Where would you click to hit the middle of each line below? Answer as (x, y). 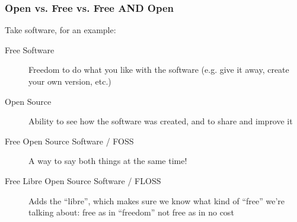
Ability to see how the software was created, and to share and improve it (161, 121)
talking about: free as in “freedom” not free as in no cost (131, 212)
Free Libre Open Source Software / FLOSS (83, 180)
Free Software (30, 49)
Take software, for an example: (60, 30)
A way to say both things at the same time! (108, 161)
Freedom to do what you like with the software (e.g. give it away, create (159, 70)
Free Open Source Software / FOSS (69, 141)
